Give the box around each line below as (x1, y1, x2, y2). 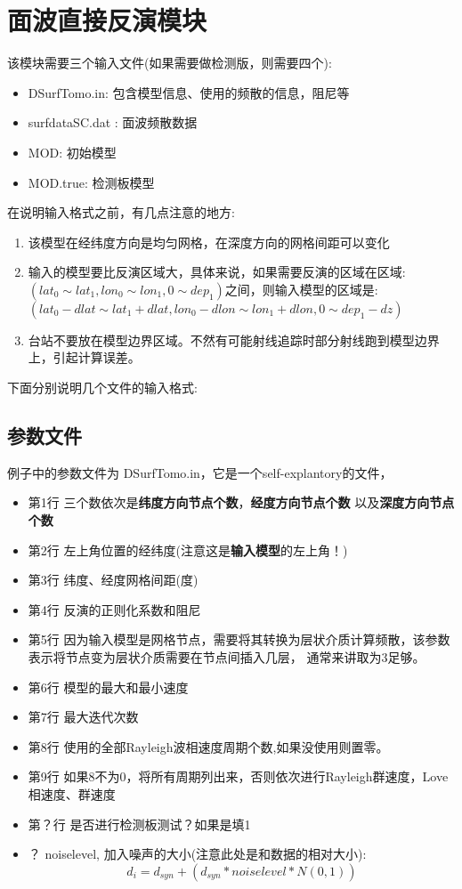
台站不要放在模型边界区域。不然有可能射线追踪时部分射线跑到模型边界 (28, 330, 440, 349)
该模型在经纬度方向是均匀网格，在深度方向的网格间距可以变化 (28, 232, 390, 251)
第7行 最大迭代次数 (28, 707, 139, 726)
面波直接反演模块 (7, 2, 207, 38)
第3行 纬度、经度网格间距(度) (28, 570, 199, 589)
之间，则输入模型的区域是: (224, 279, 378, 298)
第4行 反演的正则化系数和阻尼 (28, 600, 201, 618)
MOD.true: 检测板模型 (28, 173, 155, 191)
